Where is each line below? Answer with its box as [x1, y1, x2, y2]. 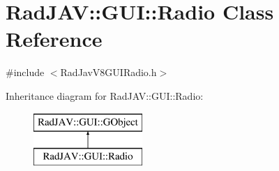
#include [6, 65, 45, 80]
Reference [6, 24, 103, 53]
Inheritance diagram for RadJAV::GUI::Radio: [6, 88, 204, 103]
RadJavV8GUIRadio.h [60, 65, 157, 80]
